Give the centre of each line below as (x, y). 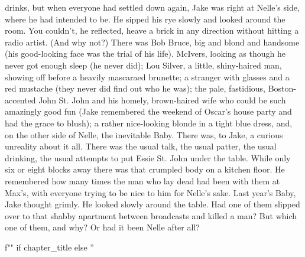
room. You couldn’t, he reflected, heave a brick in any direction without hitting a (152, 30)
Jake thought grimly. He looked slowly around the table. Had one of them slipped (152, 204)
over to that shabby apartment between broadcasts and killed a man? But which (151, 215)
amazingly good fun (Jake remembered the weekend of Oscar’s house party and (148, 111)
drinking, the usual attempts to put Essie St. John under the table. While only (148, 157)
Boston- (282, 88)
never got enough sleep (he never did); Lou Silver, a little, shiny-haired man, (143, 65)
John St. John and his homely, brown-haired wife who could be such (162, 100)
